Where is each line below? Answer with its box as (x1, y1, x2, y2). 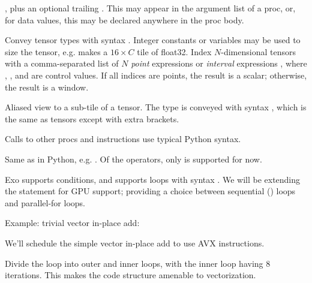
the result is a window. (5, 80, 89, 93)
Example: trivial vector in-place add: (5, 216, 140, 229)
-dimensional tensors (221, 45, 296, 58)
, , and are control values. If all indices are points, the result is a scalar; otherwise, (5, 68, 307, 81)
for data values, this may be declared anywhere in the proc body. (5, 13, 244, 26)
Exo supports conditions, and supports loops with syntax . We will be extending (5, 173, 301, 185)
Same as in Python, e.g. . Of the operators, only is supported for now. (5, 152, 262, 165)
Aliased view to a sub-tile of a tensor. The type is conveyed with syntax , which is (5, 101, 307, 113)
